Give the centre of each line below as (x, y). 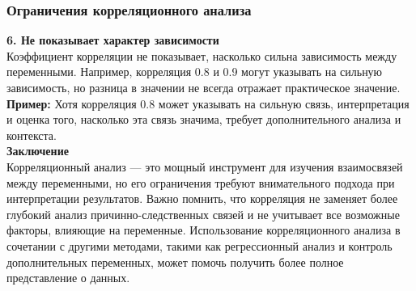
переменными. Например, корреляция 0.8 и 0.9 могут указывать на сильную (195, 72)
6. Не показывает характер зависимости (113, 40)
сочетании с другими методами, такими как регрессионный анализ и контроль (200, 245)
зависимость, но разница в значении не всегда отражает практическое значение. (204, 87)
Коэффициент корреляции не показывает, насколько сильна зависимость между (202, 55)
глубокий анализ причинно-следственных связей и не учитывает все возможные (203, 214)
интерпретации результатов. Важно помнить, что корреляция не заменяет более (202, 198)
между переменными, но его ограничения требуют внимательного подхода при (201, 182)
